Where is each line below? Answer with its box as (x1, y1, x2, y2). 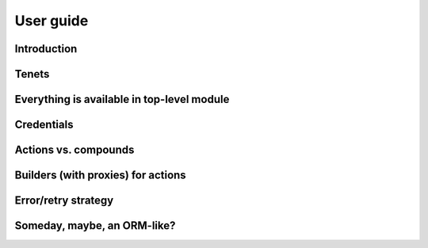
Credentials (14, 118, 74, 132)
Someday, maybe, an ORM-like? (14, 219, 176, 233)
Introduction (14, 42, 78, 55)
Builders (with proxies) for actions (14, 169, 186, 182)
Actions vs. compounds (14, 143, 135, 157)
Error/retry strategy (14, 194, 114, 208)
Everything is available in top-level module (14, 93, 230, 106)
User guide (14, 12, 89, 29)
